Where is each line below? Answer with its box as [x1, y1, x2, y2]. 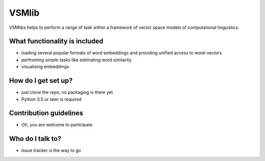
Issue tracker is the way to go [21, 147, 81, 154]
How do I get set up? [9, 76, 73, 85]
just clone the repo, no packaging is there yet [21, 90, 113, 95]
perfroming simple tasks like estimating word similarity [21, 57, 132, 63]
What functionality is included [9, 37, 104, 46]
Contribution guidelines [9, 109, 83, 117]
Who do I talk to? [9, 135, 61, 143]
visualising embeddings [21, 64, 70, 69]
